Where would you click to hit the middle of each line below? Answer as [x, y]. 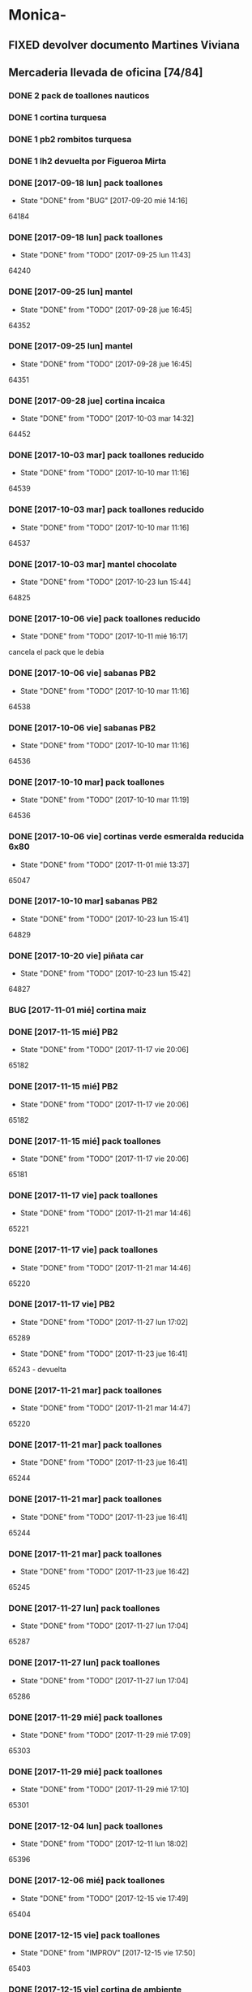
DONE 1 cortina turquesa [58, 117]
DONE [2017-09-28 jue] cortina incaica [87, 401]
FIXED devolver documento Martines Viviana [124, 45]
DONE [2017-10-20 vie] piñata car [76, 955]
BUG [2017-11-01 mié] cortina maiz [78, 1011]
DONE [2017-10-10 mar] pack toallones [86, 782]
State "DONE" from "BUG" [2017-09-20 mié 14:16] [104, 200]
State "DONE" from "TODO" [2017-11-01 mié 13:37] [105, 864]
